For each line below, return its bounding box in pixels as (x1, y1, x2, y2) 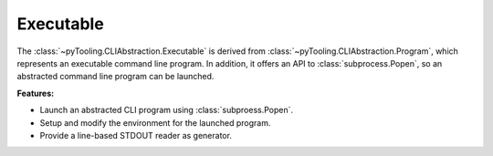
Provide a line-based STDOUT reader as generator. (39, 130, 233, 140)
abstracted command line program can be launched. (16, 71, 215, 82)
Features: (16, 88, 55, 99)
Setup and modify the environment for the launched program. (39, 117, 271, 128)
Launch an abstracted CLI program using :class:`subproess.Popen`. (39, 105, 294, 116)
